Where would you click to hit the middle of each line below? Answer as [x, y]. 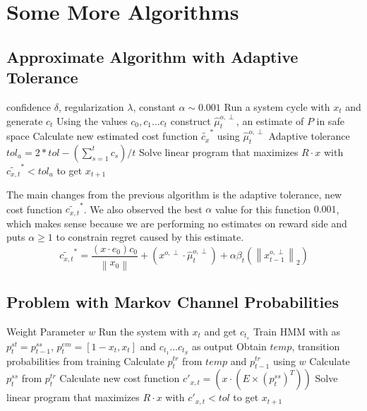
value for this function [263, 209]
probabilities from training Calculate [85, 361]
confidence [29, 106]
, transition [316, 346]
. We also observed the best [143, 209]
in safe [330, 120]
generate [25, 120]
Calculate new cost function [120, 378]
